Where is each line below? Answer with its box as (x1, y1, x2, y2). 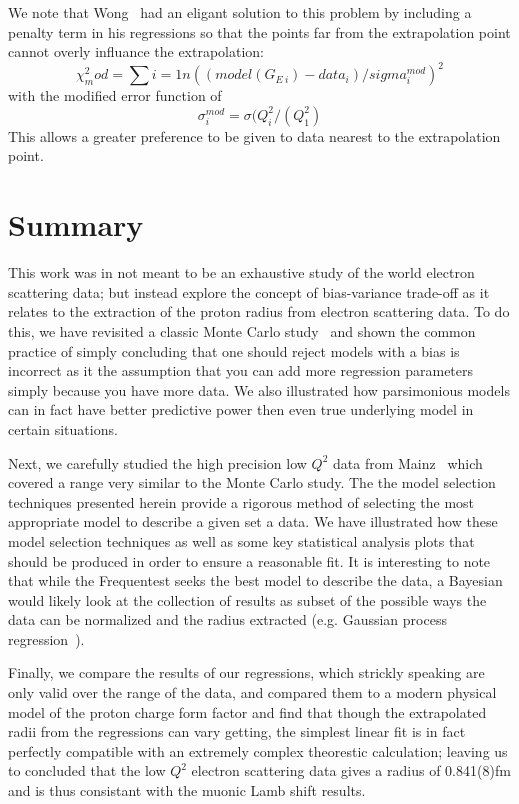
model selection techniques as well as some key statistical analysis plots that (8, 530, 475, 551)
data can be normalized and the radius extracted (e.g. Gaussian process (8, 609, 447, 630)
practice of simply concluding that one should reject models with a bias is (8, 340, 460, 361)
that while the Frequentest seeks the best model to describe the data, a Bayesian (8, 570, 503, 591)
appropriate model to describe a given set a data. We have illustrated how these (8, 511, 498, 532)
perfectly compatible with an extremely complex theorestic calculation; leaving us (8, 740, 508, 761)
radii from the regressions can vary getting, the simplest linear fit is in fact (8, 721, 466, 742)
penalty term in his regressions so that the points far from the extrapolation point (8, 21, 511, 42)
